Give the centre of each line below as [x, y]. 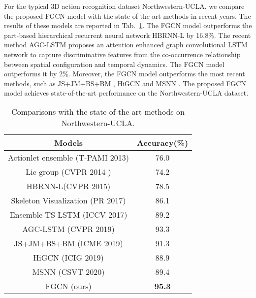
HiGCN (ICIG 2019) [68, 257]
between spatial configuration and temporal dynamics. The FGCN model [114, 64]
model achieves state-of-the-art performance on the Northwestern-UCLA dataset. [126, 93]
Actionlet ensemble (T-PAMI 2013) [69, 157]
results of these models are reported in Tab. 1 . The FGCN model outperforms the [128, 25]
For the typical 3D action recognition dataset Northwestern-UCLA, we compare [124, 6]
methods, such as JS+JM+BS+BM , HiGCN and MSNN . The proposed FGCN [125, 83]
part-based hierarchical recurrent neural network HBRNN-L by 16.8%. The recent [128, 35]
